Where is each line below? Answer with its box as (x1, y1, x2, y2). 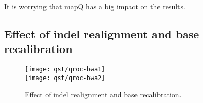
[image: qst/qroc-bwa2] (25, 74, 105, 82)
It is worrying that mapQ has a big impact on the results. (4, 1, 185, 11)
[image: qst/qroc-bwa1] (25, 66, 105, 73)
